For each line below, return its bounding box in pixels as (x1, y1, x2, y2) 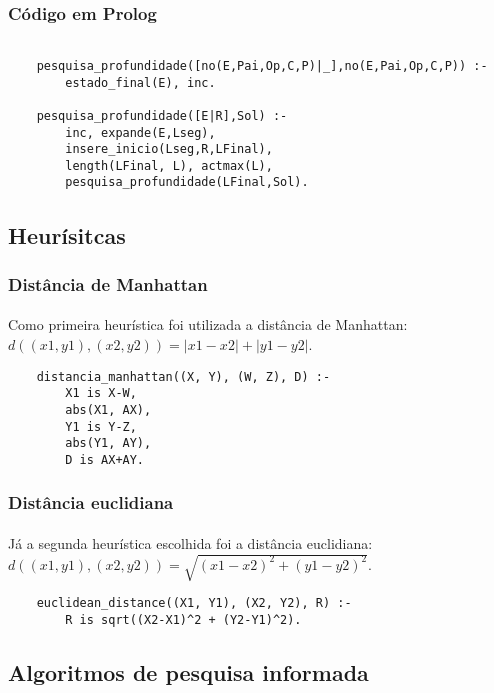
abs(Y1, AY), (65, 436, 152, 451)
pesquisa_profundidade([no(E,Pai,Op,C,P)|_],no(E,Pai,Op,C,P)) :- (36, 58, 488, 73)
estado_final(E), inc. (65, 75, 216, 90)
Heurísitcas (8, 219, 126, 250)
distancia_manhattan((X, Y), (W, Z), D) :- (36, 369, 331, 384)
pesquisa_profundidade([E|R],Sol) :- (36, 108, 288, 123)
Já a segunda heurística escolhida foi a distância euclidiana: (8, 532, 373, 553)
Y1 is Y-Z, (65, 419, 137, 434)
